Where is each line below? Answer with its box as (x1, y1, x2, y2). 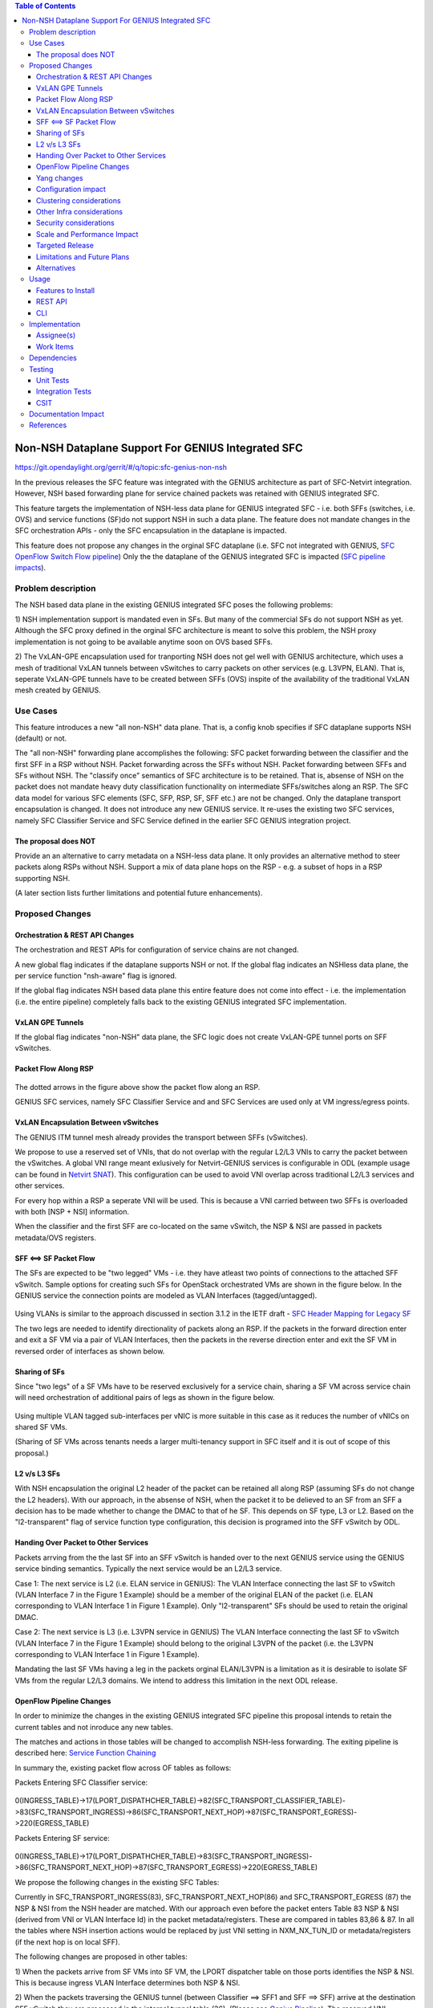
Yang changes (36, 173, 83, 182)
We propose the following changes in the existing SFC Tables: (14, 1877, 220, 1887)
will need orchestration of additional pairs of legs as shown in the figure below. (14, 1393, 276, 1402)
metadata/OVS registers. (14, 1233, 96, 1243)
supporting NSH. (14, 873, 71, 883)
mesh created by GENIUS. (14, 685, 102, 695)
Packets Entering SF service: (14, 1833, 110, 1843)
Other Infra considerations (36, 207, 123, 217)
